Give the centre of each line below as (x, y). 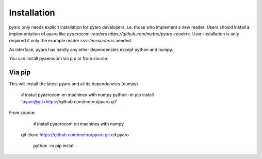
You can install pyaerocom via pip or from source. (59, 59)
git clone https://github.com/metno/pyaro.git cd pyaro (75, 135)
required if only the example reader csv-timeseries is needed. (71, 41)
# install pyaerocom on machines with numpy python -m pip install (88, 95)
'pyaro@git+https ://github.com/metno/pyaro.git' (69, 101)
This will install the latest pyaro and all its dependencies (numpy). (74, 84)
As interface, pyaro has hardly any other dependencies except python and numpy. (91, 49)
